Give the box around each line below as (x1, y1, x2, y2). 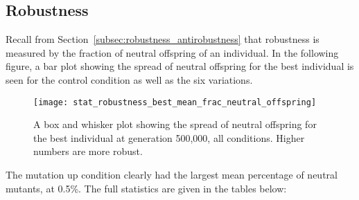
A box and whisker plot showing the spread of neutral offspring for (33, 117, 317, 131)
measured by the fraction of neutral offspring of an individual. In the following (6, 45, 339, 60)
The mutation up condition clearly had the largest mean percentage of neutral (6, 167, 338, 182)
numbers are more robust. (33, 144, 143, 158)
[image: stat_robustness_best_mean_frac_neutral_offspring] (33, 97, 317, 107)
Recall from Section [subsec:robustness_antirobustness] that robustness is (6, 32, 319, 46)
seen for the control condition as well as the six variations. (6, 72, 253, 87)
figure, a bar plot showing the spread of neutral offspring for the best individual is (6, 59, 354, 73)
